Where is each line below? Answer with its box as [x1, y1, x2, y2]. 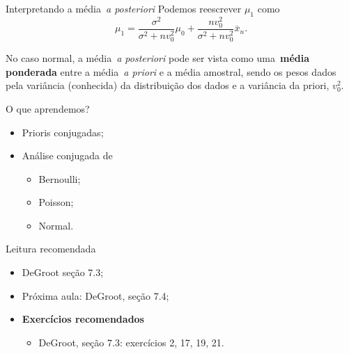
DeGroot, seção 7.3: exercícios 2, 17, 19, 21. [38, 335, 224, 349]
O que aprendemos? [6, 101, 90, 115]
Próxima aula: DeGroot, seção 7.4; [22, 288, 169, 303]
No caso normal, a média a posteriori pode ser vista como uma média [6, 51, 309, 65]
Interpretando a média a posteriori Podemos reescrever [6, 1, 242, 15]
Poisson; [38, 195, 74, 209]
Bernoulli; [38, 171, 81, 186]
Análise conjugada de [22, 148, 113, 163]
